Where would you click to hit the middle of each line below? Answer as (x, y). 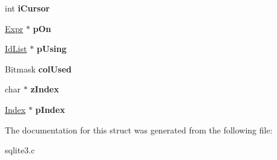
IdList (16, 49)
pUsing (51, 49)
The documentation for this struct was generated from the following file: (139, 130)
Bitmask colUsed (38, 69)
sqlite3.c (20, 150)
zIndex (45, 89)
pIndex (50, 109)
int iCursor (28, 8)
